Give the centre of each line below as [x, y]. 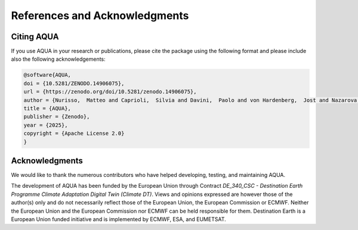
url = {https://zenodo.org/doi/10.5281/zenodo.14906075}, [110, 92]
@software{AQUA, [47, 75]
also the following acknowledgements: [58, 59]
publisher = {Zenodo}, [57, 117]
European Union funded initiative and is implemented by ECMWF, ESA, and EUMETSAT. [118, 219]
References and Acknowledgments [100, 15]
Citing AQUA [35, 37]
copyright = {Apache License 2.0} [74, 133]
